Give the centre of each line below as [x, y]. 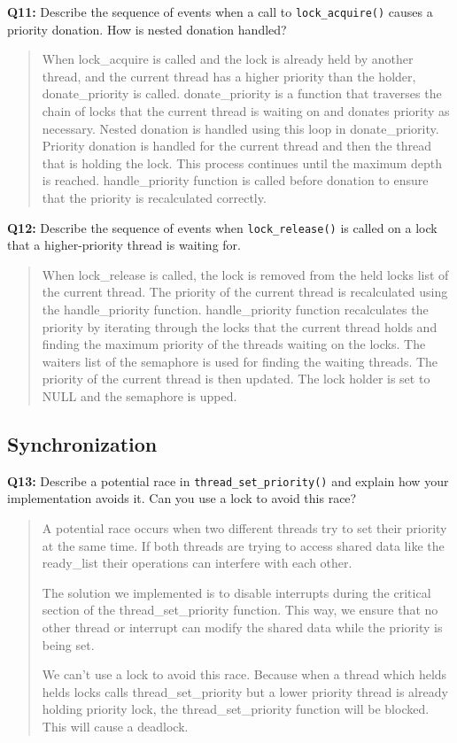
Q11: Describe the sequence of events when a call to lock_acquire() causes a [220, 12]
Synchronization [82, 443]
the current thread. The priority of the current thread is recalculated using [245, 292]
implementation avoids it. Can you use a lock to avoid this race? [182, 498]
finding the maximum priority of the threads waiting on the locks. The [234, 344]
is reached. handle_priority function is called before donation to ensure [235, 180]
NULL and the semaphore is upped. [139, 396]
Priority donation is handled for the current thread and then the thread [237, 146]
